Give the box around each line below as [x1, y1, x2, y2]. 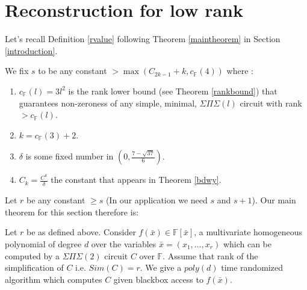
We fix [5, 64, 29, 77]
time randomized [221, 261, 283, 274]
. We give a [140, 261, 182, 274]
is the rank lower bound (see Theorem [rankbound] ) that [68, 84, 278, 97]
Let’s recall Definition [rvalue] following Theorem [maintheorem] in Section [5, 32, 281, 45]
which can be [223, 237, 272, 250]
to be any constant [38, 64, 107, 77]
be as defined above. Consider [26, 226, 136, 238]
